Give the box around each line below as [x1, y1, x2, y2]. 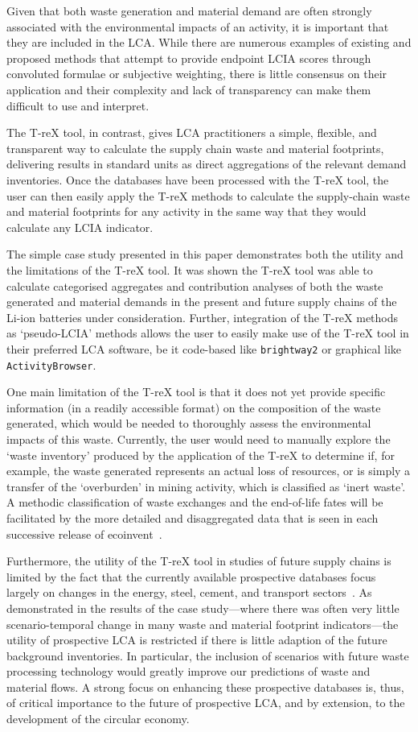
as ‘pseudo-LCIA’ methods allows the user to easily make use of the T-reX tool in [6, 325, 409, 341]
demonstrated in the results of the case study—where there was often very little [6, 599, 400, 616]
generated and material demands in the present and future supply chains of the [6, 293, 397, 310]
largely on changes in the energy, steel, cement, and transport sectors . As [6, 584, 372, 601]
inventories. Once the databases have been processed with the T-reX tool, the [6, 171, 389, 188]
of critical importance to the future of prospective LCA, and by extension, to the [6, 694, 405, 711]
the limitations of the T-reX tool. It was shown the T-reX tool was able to [6, 261, 373, 278]
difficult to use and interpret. [6, 97, 150, 114]
